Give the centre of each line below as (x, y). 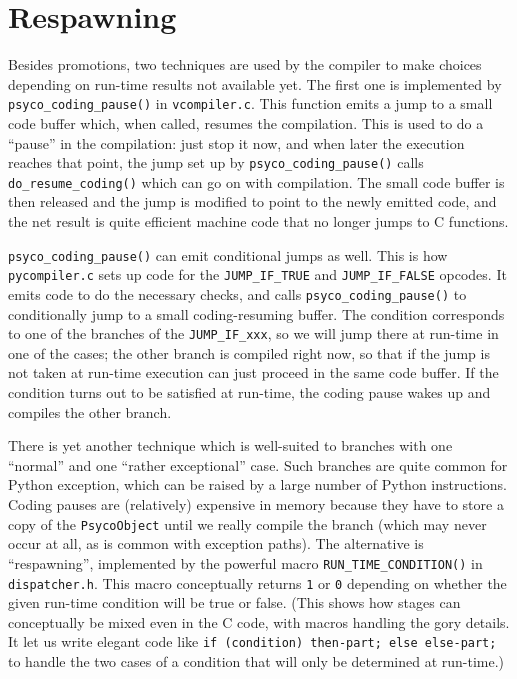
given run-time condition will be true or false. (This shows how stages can (234, 602)
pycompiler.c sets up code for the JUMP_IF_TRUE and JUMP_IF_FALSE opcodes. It (257, 274)
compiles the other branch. (90, 411)
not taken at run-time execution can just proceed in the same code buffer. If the (253, 372)
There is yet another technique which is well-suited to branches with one (230, 445)
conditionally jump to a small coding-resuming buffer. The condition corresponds (256, 313)
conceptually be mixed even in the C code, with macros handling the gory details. (259, 621)
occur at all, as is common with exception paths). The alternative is (216, 543)
